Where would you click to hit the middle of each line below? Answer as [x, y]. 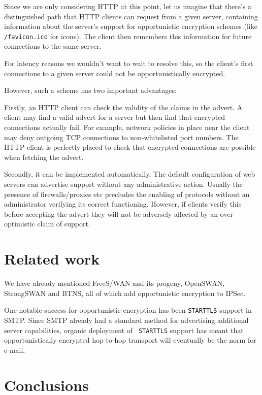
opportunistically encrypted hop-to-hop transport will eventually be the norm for [130, 340]
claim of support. [64, 224]
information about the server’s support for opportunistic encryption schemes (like [131, 26]
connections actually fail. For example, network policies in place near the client [127, 127]
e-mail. [15, 350]
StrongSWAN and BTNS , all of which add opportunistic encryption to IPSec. [125, 293]
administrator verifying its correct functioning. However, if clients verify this [123, 204]
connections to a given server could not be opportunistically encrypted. [115, 73]
